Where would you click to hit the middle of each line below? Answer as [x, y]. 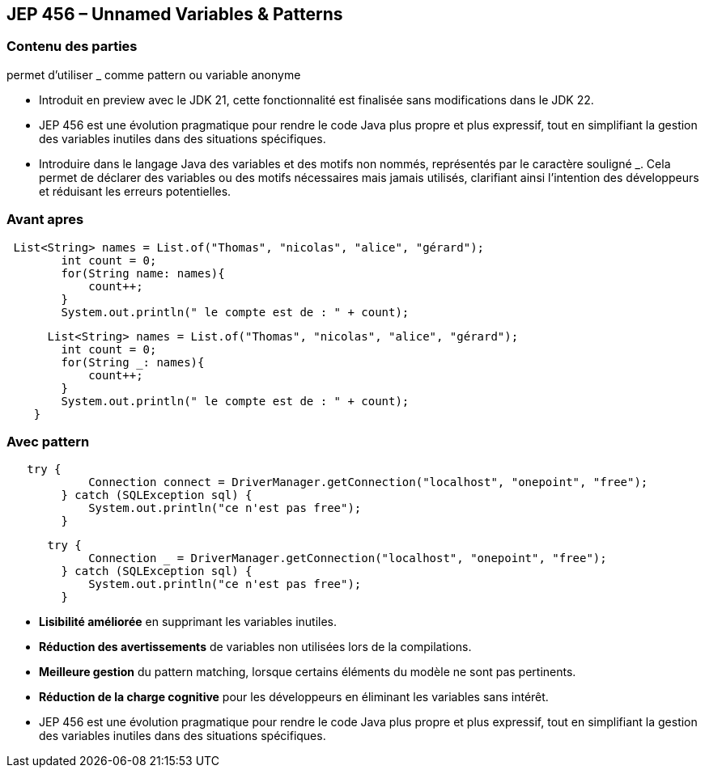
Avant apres [45, 220]
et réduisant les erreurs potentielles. [135, 191]
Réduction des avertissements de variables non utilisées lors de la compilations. [255, 647]
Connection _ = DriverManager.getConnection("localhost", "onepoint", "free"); [348, 558]
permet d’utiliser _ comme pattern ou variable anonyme [154, 74]
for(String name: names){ [143, 273]
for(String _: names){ [133, 362]
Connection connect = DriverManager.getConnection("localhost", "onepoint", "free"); [368, 482]
